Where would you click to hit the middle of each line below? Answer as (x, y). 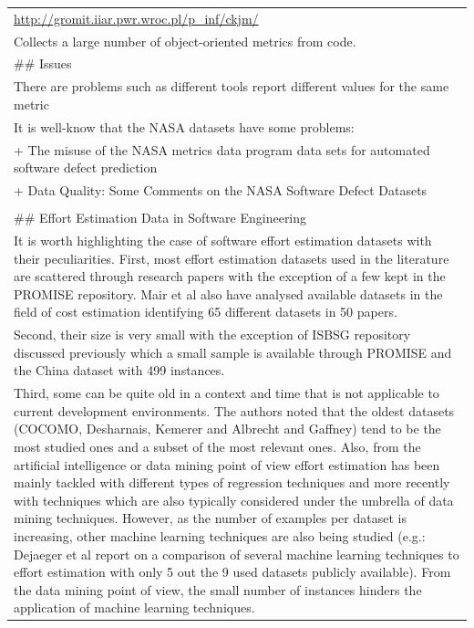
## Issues (43, 63)
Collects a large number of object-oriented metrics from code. (185, 41)
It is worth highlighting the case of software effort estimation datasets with (223, 240)
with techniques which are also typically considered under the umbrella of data (234, 500)
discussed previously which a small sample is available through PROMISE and (233, 352)
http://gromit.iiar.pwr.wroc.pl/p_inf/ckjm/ (136, 18)
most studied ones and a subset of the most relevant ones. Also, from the (217, 446)
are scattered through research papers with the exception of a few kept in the (230, 276)
